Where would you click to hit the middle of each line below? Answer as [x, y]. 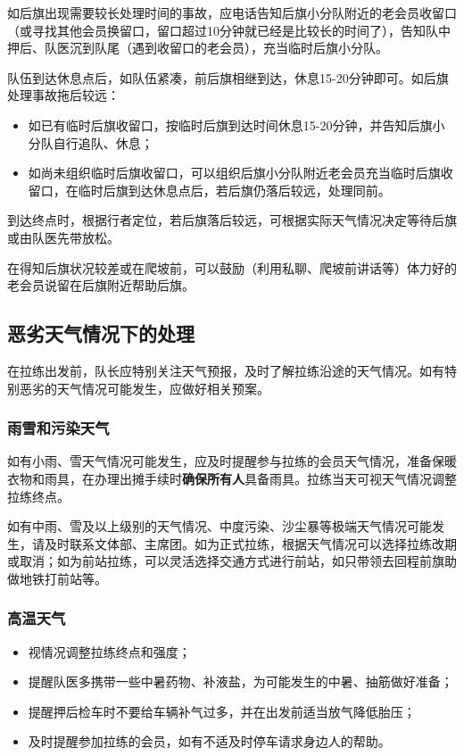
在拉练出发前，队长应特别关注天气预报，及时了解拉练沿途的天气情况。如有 [226, 370]
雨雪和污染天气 [58, 428]
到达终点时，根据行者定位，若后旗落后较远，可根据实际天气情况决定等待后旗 [232, 220]
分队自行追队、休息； [91, 142]
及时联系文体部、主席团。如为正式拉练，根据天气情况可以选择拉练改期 [250, 543]
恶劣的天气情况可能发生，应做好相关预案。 [144, 388]
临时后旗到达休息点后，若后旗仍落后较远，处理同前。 [234, 190]
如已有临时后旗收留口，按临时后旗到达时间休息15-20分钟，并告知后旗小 [236, 125]
